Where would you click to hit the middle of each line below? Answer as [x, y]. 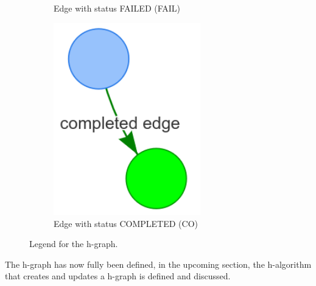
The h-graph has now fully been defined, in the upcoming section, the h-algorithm [158, 264]
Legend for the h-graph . [74, 244]
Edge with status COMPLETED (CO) [126, 223]
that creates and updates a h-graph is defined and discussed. [118, 276]
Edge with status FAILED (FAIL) [117, 8]
